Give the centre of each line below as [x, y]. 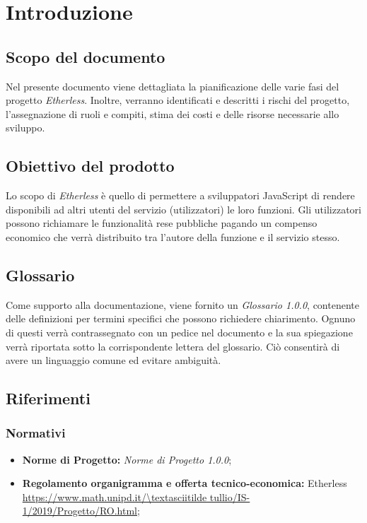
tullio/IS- [230, 496]
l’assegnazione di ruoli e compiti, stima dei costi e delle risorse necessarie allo [173, 113]
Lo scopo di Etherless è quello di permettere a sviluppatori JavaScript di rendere [180, 195]
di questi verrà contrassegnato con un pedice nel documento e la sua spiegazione [179, 332]
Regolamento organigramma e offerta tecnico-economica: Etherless [185, 483]
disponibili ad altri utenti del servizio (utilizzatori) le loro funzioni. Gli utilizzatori [183, 209]
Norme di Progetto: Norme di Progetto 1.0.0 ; [127, 459]
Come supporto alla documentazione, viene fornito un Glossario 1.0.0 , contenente [182, 304]
